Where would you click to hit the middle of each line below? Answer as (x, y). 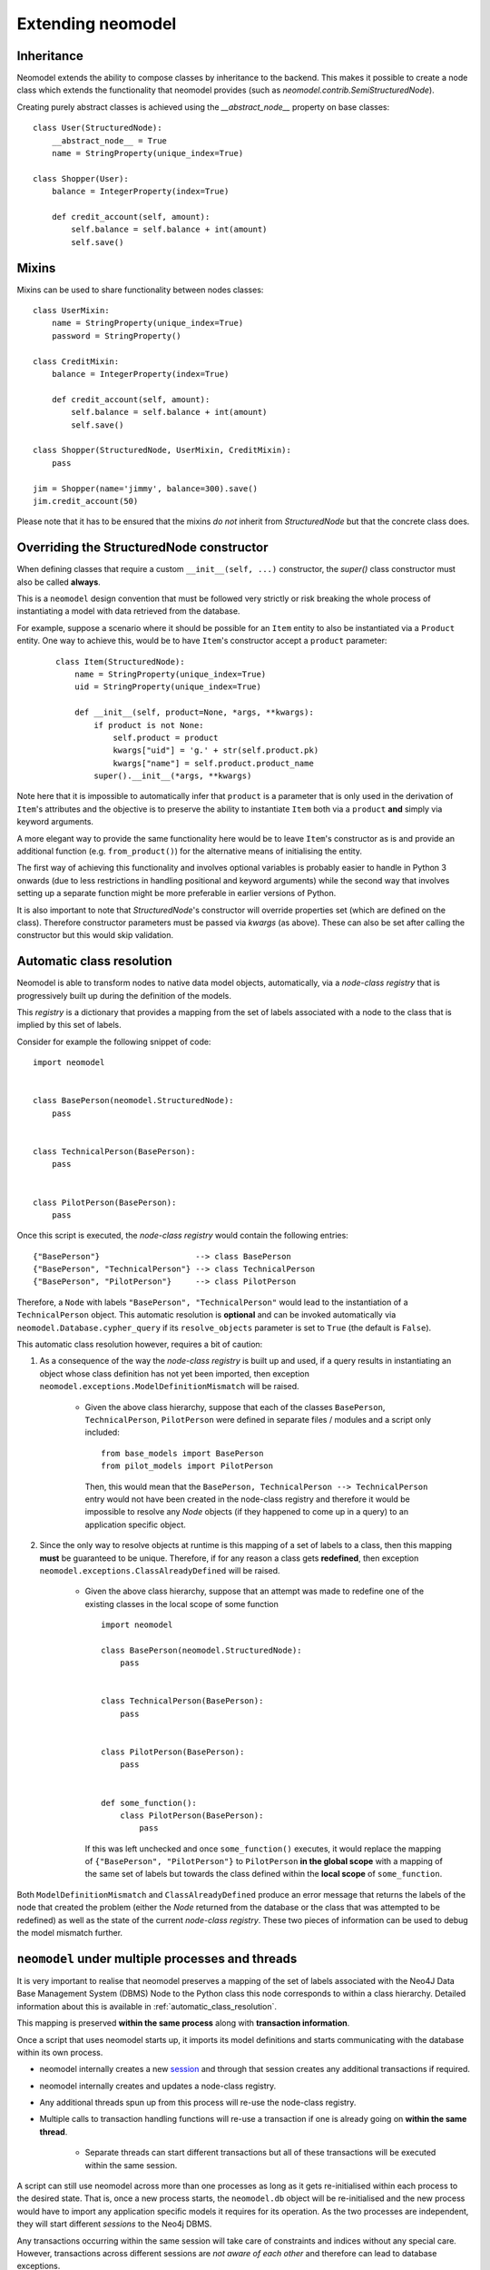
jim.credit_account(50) (86, 501)
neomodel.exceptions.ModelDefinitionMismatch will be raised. (169, 1387)
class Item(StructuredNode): (120, 661)
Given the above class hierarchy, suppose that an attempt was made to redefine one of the (255, 1591)
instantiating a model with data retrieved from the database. (128, 611)
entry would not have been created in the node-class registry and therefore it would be (247, 1499)
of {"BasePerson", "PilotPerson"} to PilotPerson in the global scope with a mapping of (264, 1861)
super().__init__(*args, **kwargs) (173, 776)
